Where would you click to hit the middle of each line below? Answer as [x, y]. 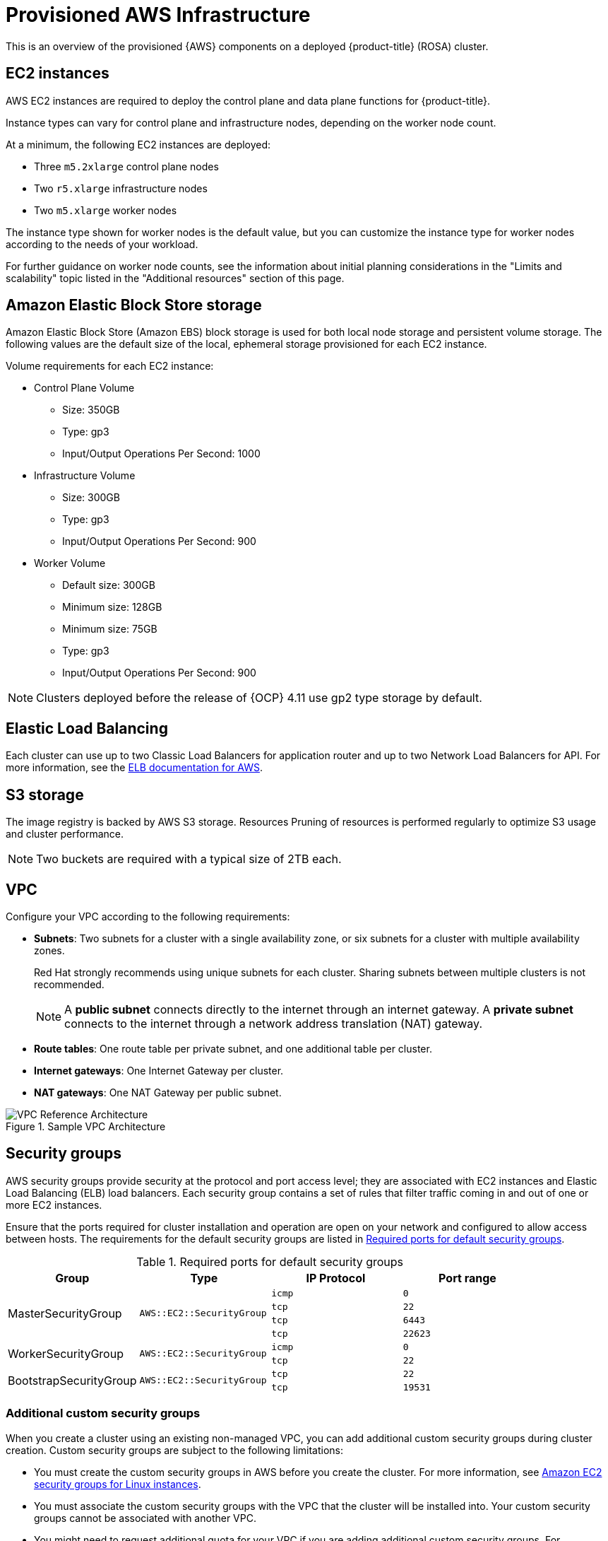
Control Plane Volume [84, 388]
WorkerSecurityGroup [66, 1353]
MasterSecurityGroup [65, 1313]
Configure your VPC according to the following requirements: [148, 916]
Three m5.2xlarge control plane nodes [126, 166]
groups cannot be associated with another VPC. [145, 1518]
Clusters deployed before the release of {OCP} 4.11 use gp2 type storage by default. [259, 698]
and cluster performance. [65, 834]
